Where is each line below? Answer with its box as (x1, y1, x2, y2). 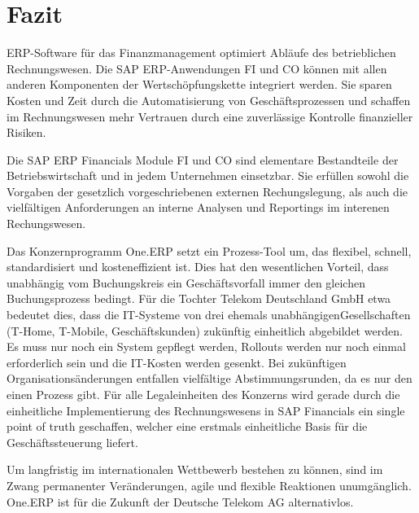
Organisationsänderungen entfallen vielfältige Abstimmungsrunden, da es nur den (7, 370, 412, 387)
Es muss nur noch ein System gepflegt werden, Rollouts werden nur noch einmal (7, 338, 406, 355)
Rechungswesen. (7, 215, 86, 232)
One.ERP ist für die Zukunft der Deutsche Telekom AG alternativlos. (7, 493, 354, 510)
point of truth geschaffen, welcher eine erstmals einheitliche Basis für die (7, 418, 368, 435)
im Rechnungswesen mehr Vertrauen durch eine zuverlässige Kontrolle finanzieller (7, 107, 413, 125)
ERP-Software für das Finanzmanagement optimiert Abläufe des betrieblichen (7, 44, 396, 61)
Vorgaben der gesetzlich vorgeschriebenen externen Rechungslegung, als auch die (7, 182, 408, 199)
